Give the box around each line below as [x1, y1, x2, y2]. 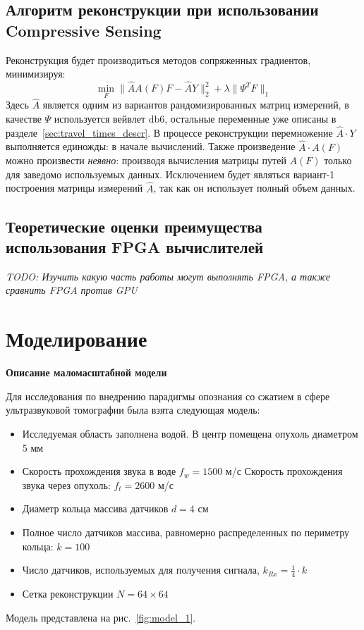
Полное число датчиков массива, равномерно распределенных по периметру [22, 524, 350, 539]
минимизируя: [6, 66, 66, 81]
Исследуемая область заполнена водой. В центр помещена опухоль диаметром [22, 426, 358, 440]
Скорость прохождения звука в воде [22, 464, 176, 478]
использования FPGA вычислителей [6, 236, 264, 258]
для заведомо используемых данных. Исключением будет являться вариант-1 [6, 166, 335, 181]
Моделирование [6, 324, 147, 353]
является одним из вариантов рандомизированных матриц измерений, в [42, 97, 349, 112]
